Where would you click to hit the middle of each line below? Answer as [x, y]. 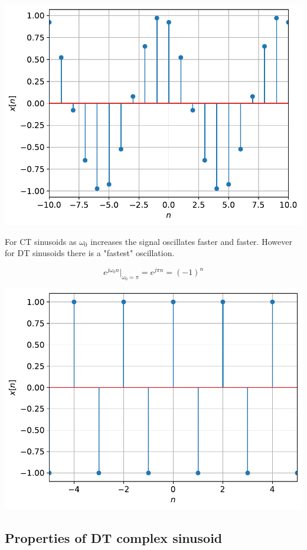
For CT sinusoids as [41, 241]
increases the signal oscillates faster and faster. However [191, 241]
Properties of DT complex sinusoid [114, 537]
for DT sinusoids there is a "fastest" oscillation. [90, 253]
